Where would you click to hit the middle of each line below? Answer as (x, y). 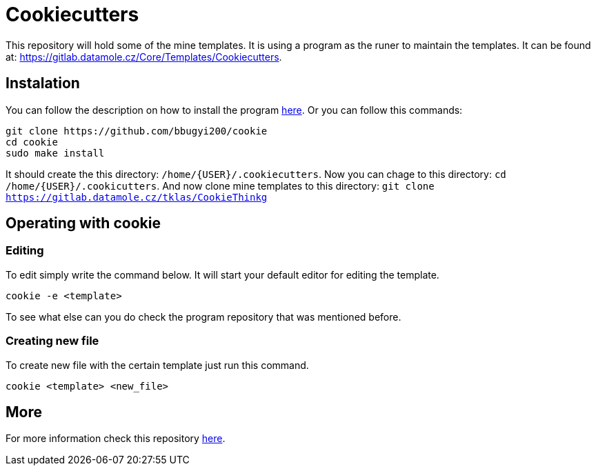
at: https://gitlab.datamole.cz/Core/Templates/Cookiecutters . (144, 57)
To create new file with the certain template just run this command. (157, 365)
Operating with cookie (83, 223)
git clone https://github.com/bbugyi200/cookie (137, 131)
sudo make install (55, 153)
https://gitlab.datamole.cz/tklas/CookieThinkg (137, 197)
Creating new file (52, 341)
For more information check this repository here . (116, 439)
